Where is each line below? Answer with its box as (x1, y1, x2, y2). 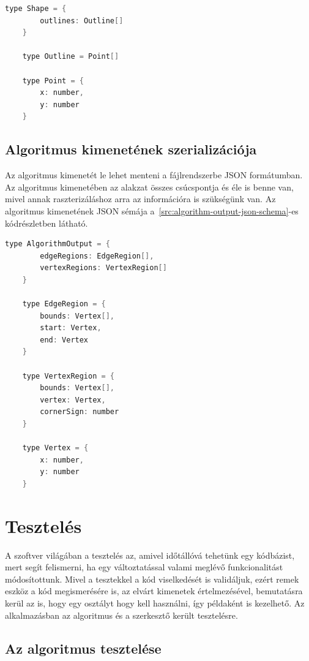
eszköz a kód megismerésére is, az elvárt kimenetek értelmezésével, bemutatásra (5, 584, 303, 597)
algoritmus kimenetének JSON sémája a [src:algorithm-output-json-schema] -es (5, 204, 299, 217)
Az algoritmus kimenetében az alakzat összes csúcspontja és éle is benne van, (5, 180, 294, 193)
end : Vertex (40, 335, 89, 344)
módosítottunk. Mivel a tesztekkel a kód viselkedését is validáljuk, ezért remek (5, 572, 299, 585)
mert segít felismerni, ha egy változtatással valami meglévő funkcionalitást (5, 561, 283, 573)
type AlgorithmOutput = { (5, 240, 110, 249)
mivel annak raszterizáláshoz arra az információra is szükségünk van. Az (5, 192, 276, 205)
